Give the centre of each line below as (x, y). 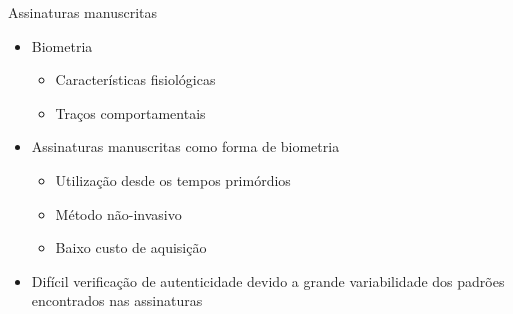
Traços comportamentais (130, 112)
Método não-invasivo (118, 213)
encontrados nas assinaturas (117, 300)
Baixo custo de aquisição (131, 247)
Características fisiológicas (135, 79)
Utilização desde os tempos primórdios (173, 179)
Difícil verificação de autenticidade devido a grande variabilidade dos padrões (268, 280)
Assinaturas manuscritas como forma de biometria (185, 146)
